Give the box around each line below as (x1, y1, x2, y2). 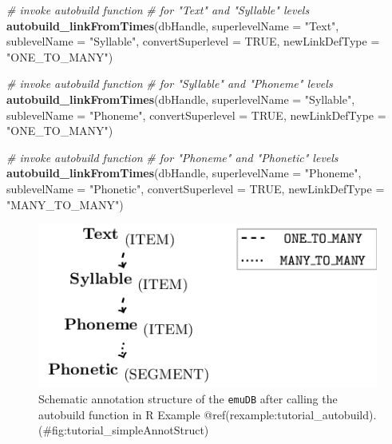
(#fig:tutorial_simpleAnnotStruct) (38, 422, 209, 438)
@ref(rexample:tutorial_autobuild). (204, 406, 377, 422)
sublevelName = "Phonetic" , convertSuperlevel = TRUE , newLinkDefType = (6, 180, 385, 196)
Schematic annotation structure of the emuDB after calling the (38, 390, 338, 407)
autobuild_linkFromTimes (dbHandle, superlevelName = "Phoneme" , (6, 165, 362, 181)
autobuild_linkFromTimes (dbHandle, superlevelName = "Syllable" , (6, 90, 355, 107)
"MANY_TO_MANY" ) (6, 196, 124, 212)
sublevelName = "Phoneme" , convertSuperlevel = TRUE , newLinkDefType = (6, 106, 386, 123)
